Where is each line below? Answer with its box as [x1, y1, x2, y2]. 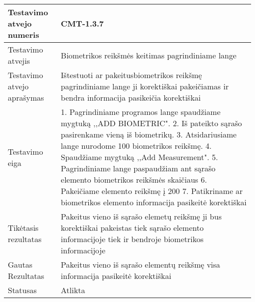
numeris [8, 29, 39, 40]
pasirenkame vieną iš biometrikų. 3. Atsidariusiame [61, 129, 237, 140]
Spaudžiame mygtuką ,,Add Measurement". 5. [61, 151, 218, 163]
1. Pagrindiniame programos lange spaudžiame [61, 106, 221, 117]
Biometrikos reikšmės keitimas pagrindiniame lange [61, 49, 237, 61]
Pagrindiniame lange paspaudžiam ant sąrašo [61, 163, 216, 174]
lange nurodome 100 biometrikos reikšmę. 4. [61, 140, 212, 151]
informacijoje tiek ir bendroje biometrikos [61, 233, 204, 245]
